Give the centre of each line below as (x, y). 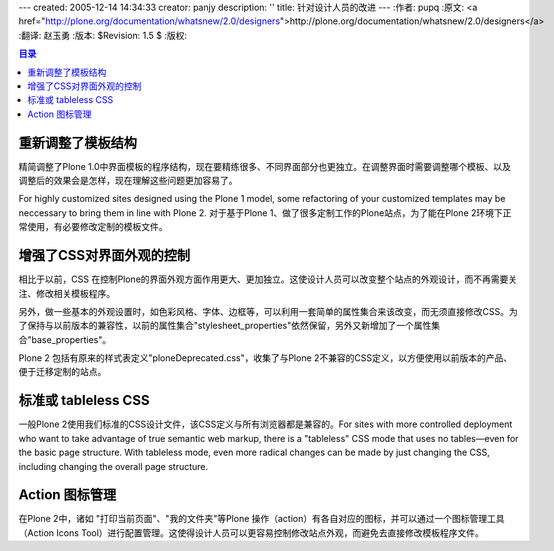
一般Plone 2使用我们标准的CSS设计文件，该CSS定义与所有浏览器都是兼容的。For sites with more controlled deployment (265, 424)
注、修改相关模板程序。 (66, 293)
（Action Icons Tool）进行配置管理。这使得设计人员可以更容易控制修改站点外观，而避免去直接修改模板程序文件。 (251, 532)
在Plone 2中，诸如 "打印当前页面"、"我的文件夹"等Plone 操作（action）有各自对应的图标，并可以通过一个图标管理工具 (261, 519)
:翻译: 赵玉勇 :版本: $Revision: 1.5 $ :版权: (103, 35)
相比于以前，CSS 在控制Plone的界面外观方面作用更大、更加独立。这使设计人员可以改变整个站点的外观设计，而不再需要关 (268, 279)
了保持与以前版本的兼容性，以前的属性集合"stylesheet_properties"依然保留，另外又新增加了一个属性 (225, 326)
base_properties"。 (71, 339)
